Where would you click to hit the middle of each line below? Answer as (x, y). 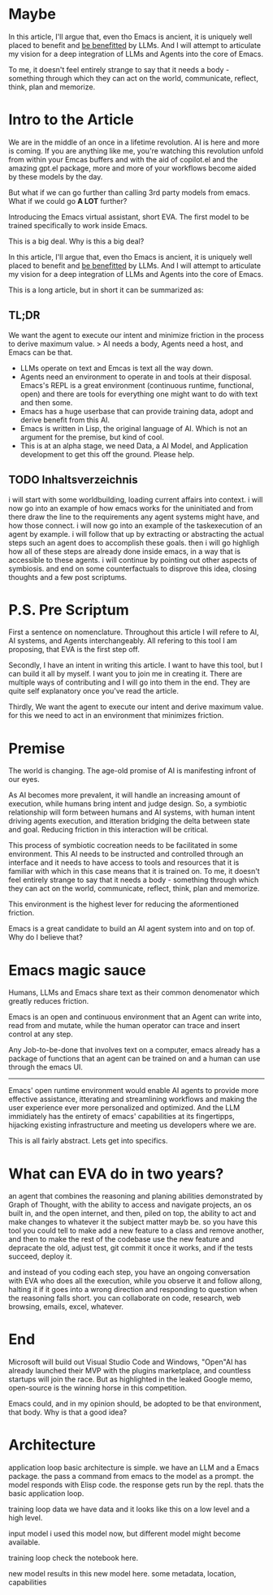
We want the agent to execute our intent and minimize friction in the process (136, 335)
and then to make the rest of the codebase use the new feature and (121, 1239)
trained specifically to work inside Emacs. (78, 225)
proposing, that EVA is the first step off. (74, 650)
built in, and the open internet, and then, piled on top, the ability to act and (132, 1213)
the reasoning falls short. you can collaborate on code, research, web (125, 1298)
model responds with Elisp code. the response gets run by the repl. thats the (136, 1485)
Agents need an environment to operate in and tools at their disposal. (136, 376)
